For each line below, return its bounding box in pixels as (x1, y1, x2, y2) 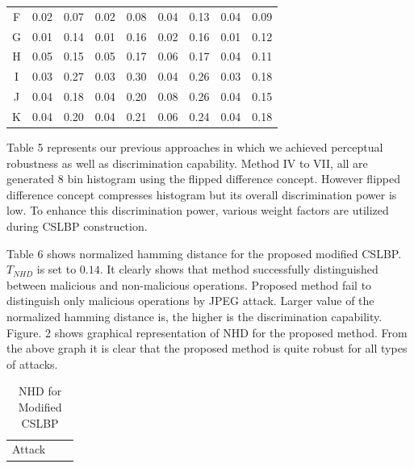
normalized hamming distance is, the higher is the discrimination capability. (6, 308, 383, 324)
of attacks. (6, 355, 58, 372)
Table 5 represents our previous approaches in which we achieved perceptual (6, 139, 383, 156)
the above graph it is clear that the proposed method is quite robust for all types (6, 340, 408, 357)
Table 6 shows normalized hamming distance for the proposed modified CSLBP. (6, 244, 402, 261)
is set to (36, 261, 77, 278)
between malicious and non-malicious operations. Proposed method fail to (6, 276, 372, 293)
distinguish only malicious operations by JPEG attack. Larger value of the (6, 292, 374, 309)
